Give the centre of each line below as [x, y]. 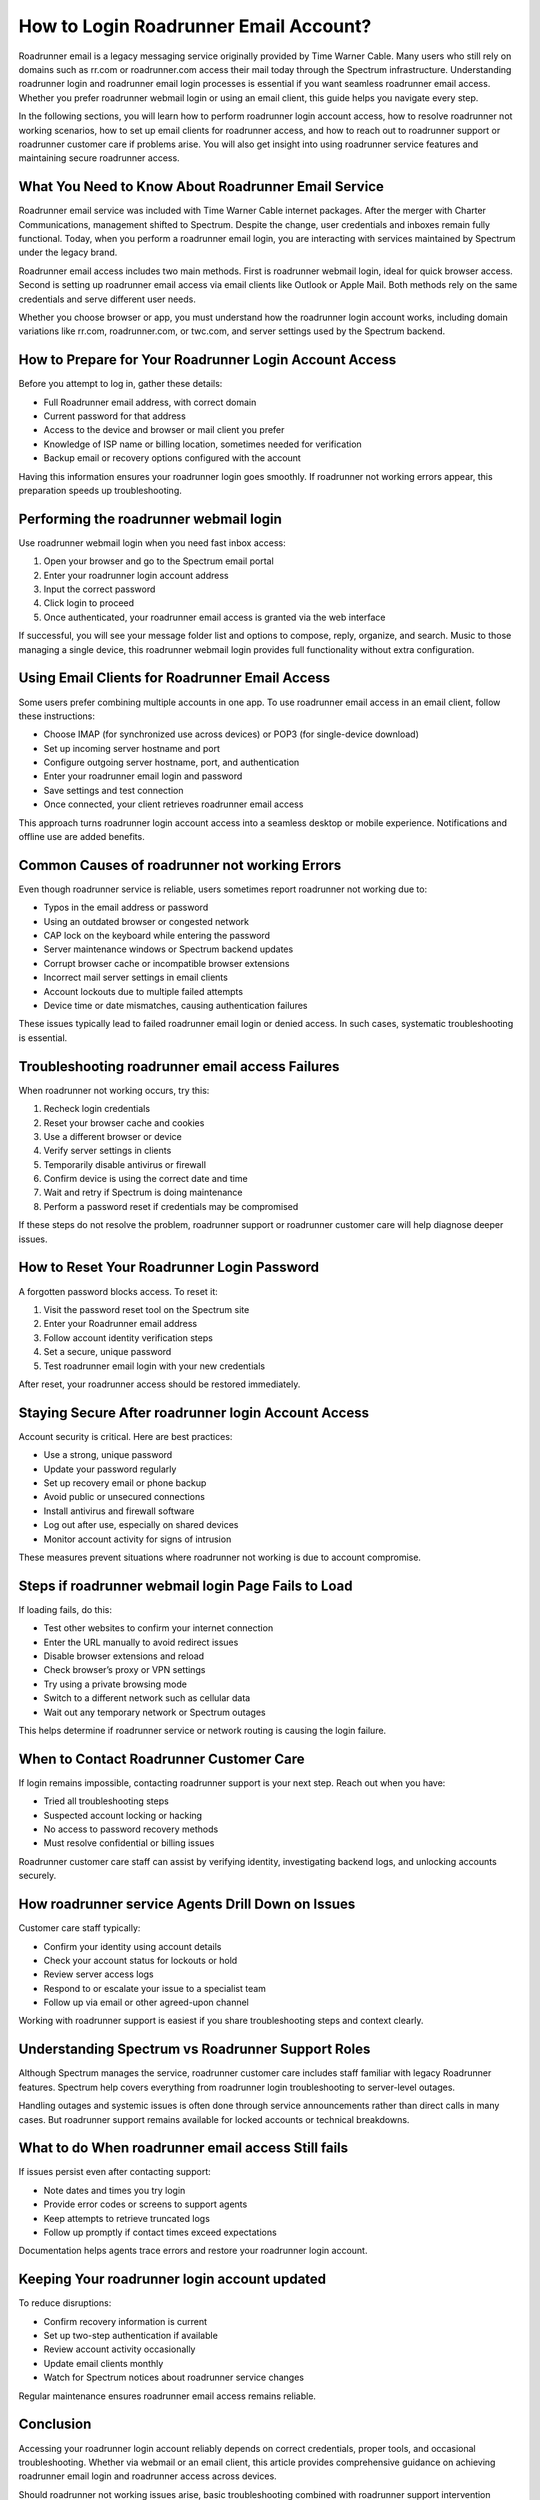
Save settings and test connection [113, 790]
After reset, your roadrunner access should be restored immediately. [159, 1384]
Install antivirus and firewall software [119, 1511]
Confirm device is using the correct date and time [146, 1179]
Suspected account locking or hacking [123, 1815]
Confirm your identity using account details [132, 1946]
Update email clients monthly [103, 2363]
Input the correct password [99, 589]
